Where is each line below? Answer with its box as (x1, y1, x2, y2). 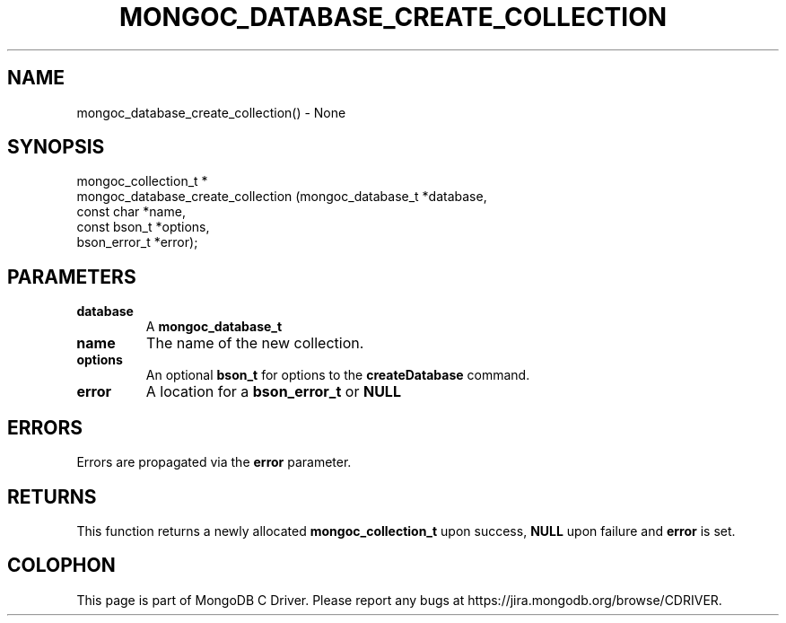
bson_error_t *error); (76, 234, 198, 250)
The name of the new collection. (146, 334, 364, 353)
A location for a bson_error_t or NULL (145, 382, 401, 401)
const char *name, (76, 204, 186, 220)
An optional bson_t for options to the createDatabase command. (145, 367, 530, 383)
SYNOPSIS (7, 136, 105, 159)
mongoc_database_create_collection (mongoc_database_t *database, (76, 189, 487, 205)
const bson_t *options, (76, 219, 210, 235)
